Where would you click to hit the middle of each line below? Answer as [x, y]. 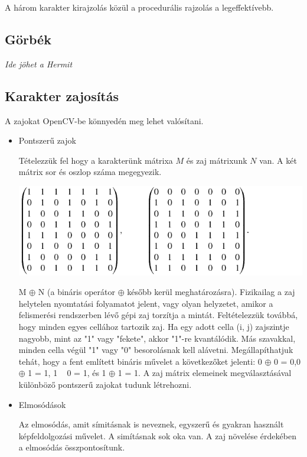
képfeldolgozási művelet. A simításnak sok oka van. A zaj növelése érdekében [157, 435]
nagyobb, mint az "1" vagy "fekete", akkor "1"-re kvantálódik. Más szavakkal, [157, 338]
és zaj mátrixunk [217, 160]
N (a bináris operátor [76, 292]
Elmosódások [42, 404]
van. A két [278, 160]
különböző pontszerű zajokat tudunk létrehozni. [105, 384]
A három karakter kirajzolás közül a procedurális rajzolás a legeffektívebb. [139, 7]
